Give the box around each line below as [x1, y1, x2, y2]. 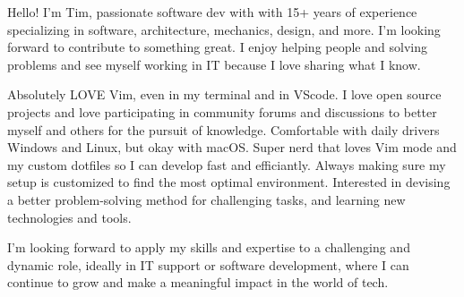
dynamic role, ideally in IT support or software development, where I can [7, 255, 409, 274]
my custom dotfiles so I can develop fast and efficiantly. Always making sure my [7, 155, 446, 174]
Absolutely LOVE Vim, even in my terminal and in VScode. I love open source [7, 85, 442, 104]
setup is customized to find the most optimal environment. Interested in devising [7, 173, 451, 191]
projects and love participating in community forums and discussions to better [7, 102, 437, 121]
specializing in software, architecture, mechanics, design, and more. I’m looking [7, 20, 441, 38]
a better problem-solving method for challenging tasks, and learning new [7, 190, 406, 208]
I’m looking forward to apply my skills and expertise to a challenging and [7, 238, 410, 257]
